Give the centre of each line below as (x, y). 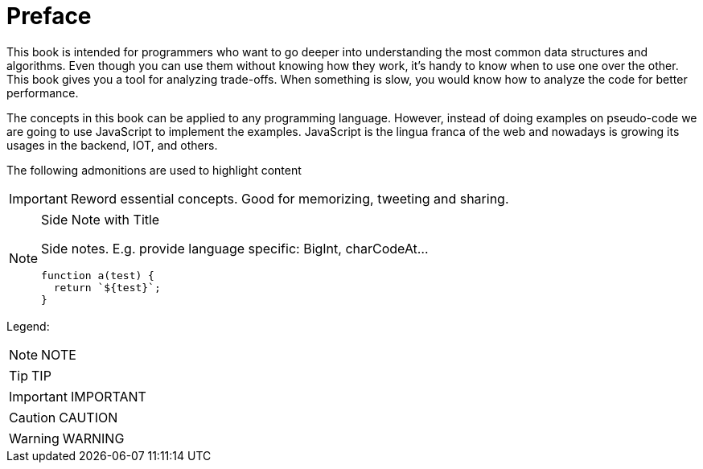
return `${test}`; (107, 287)
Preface (49, 16)
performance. (43, 93)
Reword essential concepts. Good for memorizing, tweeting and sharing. (290, 198)
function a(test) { (98, 275)
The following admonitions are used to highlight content (154, 170)
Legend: (28, 326)
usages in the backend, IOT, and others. (112, 145)
